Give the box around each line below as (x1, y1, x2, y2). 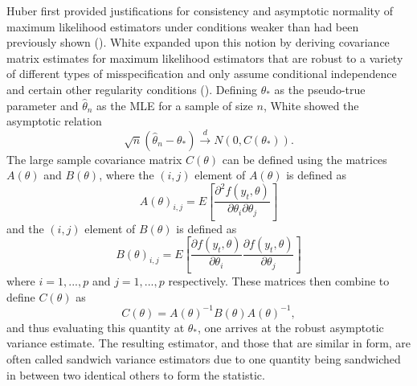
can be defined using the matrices (222, 150, 387, 167)
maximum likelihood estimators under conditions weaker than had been (6, 18, 359, 35)
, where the (99, 166, 154, 183)
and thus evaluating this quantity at (6, 318, 185, 335)
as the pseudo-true (274, 80, 366, 97)
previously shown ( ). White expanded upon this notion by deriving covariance (6, 34, 390, 51)
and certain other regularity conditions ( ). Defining (6, 80, 257, 97)
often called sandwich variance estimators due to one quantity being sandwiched (6, 350, 401, 367)
